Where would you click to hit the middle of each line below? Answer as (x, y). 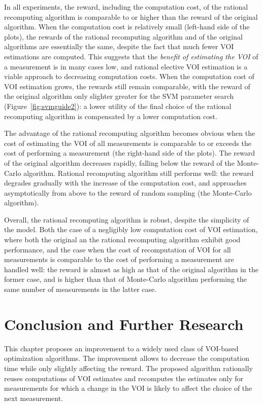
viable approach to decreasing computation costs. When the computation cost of (129, 76)
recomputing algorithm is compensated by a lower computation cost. (111, 116)
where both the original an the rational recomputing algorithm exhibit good (122, 240)
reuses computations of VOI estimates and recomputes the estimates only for (124, 378)
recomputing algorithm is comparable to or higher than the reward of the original (131, 16)
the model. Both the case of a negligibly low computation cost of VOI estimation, (131, 229)
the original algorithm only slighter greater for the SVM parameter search (119, 96)
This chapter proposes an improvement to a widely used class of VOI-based (121, 348)
